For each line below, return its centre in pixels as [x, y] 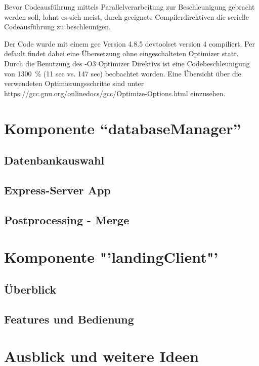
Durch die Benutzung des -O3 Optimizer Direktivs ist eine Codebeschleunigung [127, 63]
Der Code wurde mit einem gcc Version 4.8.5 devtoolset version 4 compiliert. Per [129, 43]
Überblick [30, 289]
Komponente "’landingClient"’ [111, 257]
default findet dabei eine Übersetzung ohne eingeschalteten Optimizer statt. [121, 53]
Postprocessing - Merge [67, 219]
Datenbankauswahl [54, 160]
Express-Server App [57, 190]
